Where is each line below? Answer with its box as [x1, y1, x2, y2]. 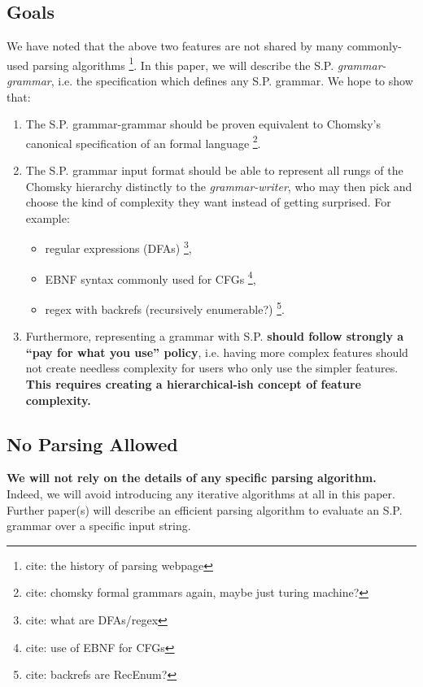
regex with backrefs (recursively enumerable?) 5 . [45, 298, 285, 317]
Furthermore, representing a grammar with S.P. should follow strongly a [25, 328, 404, 345]
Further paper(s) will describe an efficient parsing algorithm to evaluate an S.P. [7, 501, 403, 518]
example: [25, 209, 70, 226]
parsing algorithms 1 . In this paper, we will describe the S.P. [32, 54, 334, 73]
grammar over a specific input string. [7, 517, 191, 534]
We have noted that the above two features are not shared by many [7, 37, 344, 54]
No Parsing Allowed [7, 431, 178, 456]
